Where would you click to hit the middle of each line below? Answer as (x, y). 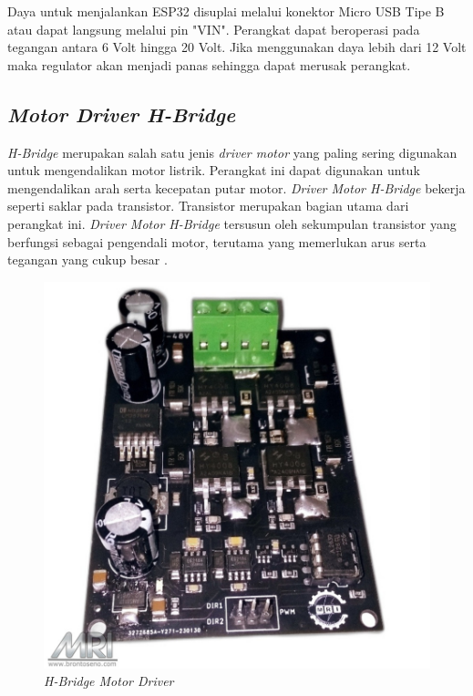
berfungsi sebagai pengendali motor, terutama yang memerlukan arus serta (217, 241)
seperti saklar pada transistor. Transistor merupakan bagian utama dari (208, 206)
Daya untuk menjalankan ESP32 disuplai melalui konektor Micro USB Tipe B (226, 11)
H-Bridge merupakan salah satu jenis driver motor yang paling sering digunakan (232, 152)
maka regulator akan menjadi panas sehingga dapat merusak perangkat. (209, 64)
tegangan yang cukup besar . (87, 260)
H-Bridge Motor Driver (109, 681)
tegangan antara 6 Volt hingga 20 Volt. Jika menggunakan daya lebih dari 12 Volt (237, 47)
